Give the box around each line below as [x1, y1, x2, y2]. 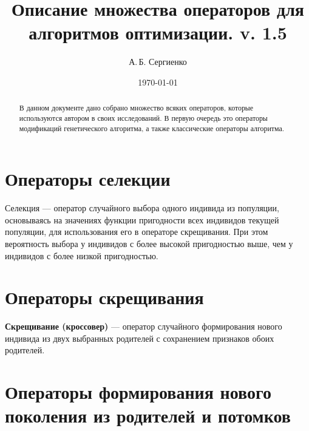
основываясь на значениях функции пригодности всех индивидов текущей [5, 213, 279, 226]
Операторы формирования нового [5, 379, 271, 404]
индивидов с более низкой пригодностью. [5, 249, 158, 262]
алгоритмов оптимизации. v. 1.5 [29, 20, 287, 45]
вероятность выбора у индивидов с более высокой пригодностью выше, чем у [5, 237, 293, 249]
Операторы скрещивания [5, 285, 204, 310]
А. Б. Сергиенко [129, 55, 187, 68]
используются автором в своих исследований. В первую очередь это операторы [19, 112, 268, 123]
